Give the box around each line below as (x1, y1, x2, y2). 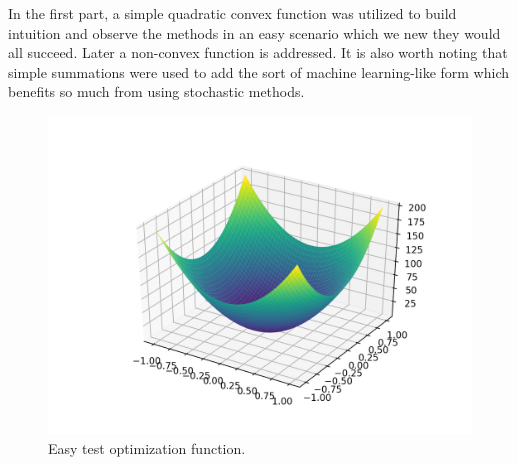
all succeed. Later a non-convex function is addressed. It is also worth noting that (8, 42, 508, 63)
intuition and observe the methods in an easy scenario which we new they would (8, 22, 501, 43)
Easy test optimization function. (48, 437, 246, 458)
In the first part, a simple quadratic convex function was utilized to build (8, 3, 457, 23)
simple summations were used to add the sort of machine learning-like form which (8, 61, 510, 82)
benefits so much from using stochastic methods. (8, 81, 305, 102)
